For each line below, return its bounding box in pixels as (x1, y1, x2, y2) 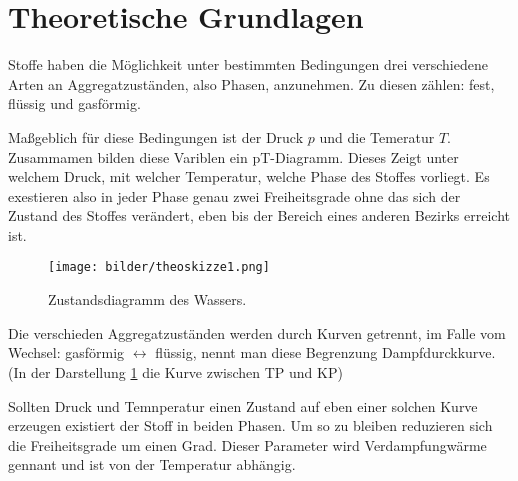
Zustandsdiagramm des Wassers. (48, 289, 247, 310)
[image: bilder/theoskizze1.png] (48, 260, 270, 275)
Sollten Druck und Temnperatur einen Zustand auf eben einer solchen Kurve (8, 395, 478, 416)
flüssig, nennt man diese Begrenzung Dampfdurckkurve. (155, 342, 496, 363)
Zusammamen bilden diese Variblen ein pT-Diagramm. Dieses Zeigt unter (8, 146, 459, 167)
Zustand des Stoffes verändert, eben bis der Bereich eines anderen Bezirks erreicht (8, 205, 510, 226)
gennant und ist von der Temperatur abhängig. (8, 454, 296, 475)
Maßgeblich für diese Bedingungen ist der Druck (8, 126, 304, 147)
